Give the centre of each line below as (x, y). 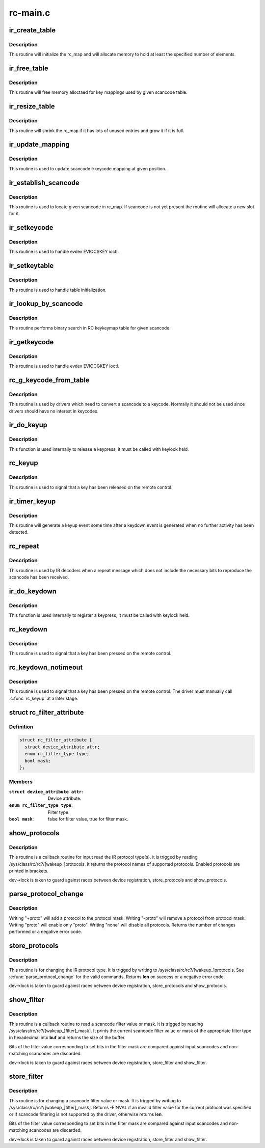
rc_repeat (24, 546)
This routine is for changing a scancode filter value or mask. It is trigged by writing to (95, 1100)
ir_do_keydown (33, 591)
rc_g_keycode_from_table (49, 380)
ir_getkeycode (31, 342)
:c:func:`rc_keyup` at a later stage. (44, 698)
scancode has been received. (39, 577)
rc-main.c (29, 13)
